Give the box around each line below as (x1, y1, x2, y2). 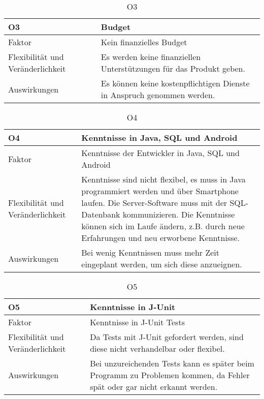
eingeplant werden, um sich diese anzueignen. (81, 258, 242, 270)
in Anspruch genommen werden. (101, 89, 215, 101)
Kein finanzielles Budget (101, 36, 187, 48)
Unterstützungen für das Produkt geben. (101, 63, 245, 74)
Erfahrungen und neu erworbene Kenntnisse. (81, 232, 240, 243)
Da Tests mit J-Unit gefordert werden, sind (90, 331, 244, 343)
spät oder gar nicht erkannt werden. (90, 381, 218, 392)
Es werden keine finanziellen (101, 51, 201, 63)
